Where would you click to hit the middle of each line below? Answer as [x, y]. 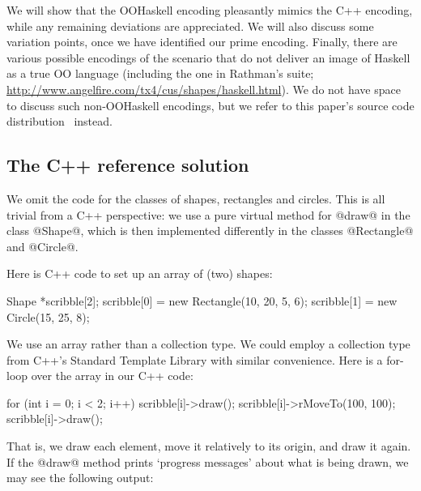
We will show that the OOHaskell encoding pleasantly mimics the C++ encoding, [210, 10]
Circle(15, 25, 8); [48, 316]
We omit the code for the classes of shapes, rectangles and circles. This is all [196, 198]
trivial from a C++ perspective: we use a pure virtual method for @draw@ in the [208, 214]
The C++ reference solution [128, 165]
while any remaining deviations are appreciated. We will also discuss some [190, 26]
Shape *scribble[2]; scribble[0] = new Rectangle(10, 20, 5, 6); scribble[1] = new [202, 300]
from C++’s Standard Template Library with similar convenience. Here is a [195, 359]
